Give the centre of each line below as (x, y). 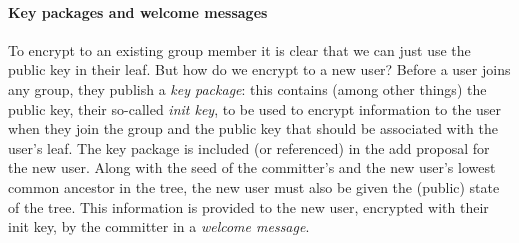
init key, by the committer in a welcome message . (159, 226)
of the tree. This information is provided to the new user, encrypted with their (248, 206)
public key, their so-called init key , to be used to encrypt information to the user (255, 108)
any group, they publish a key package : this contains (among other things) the (247, 88)
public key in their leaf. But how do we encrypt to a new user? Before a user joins (259, 69)
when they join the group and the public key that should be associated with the (253, 128)
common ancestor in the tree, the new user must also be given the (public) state (254, 186)
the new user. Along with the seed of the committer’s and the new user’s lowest (252, 167)
